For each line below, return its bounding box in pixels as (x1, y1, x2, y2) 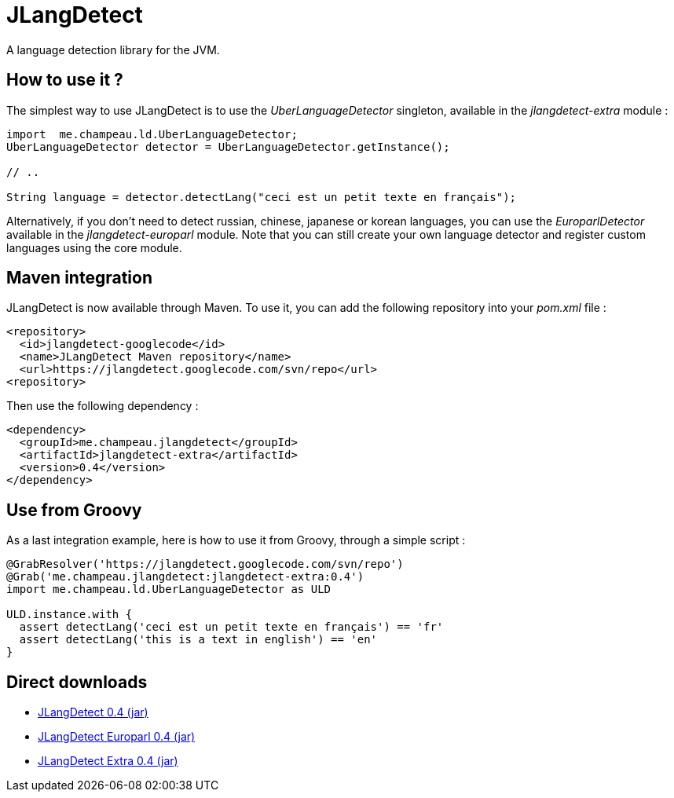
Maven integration (6, 268, 152, 288)
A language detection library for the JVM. (6, 42, 220, 57)
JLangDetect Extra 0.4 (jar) (38, 754, 178, 768)
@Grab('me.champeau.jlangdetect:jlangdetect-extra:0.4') (6, 570, 364, 584)
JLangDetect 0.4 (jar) (38, 705, 148, 719)
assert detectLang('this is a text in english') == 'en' (19, 633, 378, 646)
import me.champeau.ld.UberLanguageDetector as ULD (6, 583, 332, 596)
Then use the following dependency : (6, 399, 199, 413)
